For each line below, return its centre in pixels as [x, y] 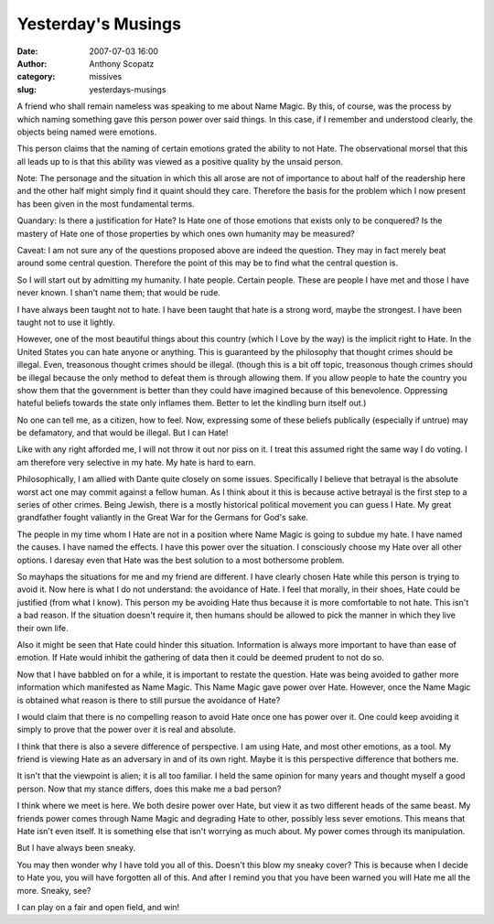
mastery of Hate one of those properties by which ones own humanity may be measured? [186, 233]
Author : [32, 63]
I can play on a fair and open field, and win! [98, 907]
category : [36, 77]
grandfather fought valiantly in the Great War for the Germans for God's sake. [163, 518]
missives [106, 77]
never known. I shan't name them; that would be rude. [119, 293]
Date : [27, 51]
